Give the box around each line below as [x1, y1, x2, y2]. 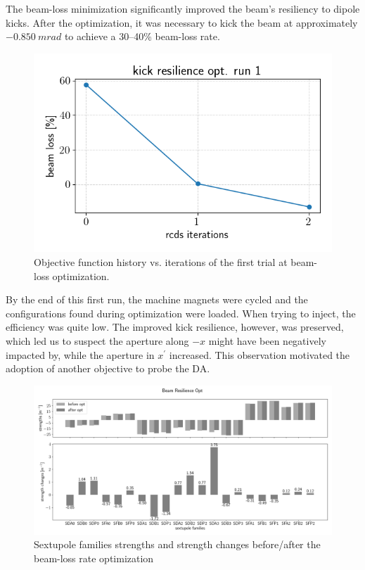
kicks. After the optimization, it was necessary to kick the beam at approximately [6, 15, 358, 30]
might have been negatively [208, 334, 326, 348]
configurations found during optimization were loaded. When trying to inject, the [6, 305, 356, 320]
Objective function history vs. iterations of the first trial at [34, 255, 288, 270]
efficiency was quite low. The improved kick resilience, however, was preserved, [6, 319, 344, 334]
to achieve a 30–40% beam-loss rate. [64, 29, 220, 44]
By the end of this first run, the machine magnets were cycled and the [6, 292, 308, 307]
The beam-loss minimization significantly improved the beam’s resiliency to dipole [6, 1, 360, 15]
